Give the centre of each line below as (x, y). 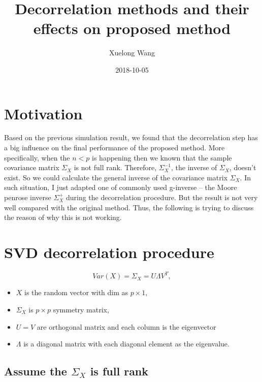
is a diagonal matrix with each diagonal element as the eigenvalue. (126, 344)
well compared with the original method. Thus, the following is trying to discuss (129, 207)
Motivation (43, 113)
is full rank (119, 371)
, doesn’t (243, 167)
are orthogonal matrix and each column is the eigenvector (126, 326)
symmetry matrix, (81, 309)
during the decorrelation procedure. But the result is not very (162, 197)
